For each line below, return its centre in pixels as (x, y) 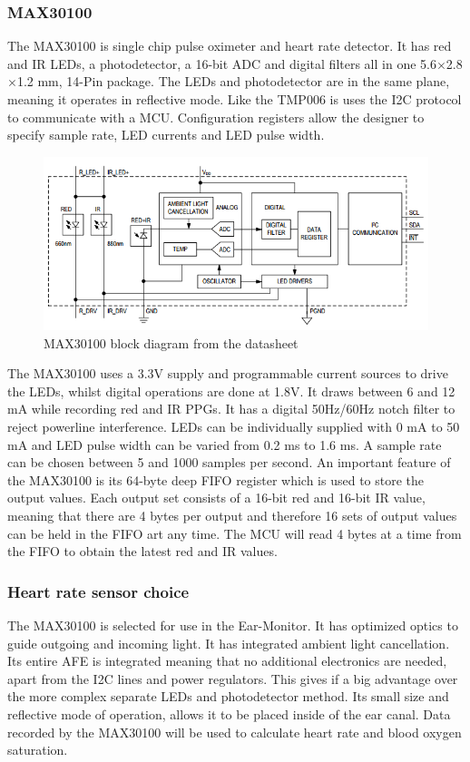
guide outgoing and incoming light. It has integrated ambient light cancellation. (229, 643)
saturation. (38, 750)
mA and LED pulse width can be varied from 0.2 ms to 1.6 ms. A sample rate (225, 444)
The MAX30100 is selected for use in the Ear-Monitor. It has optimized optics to (233, 625)
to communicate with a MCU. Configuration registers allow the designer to (216, 117)
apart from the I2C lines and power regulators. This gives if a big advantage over (233, 678)
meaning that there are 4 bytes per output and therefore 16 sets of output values (232, 516)
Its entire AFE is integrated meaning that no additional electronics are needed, (227, 661)
